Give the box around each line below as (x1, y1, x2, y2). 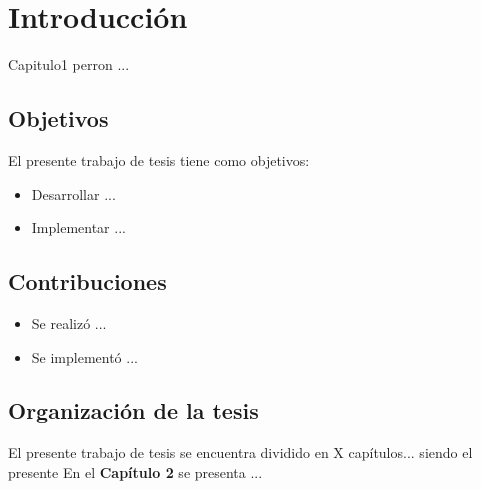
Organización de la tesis (8, 395, 259, 426)
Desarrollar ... (31, 183, 116, 204)
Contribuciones (8, 266, 167, 297)
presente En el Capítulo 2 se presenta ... (8, 461, 263, 482)
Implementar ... (31, 217, 126, 238)
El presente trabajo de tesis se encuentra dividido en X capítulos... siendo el (8, 442, 473, 463)
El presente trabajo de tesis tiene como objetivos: (8, 149, 310, 170)
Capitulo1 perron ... (8, 54, 130, 75)
